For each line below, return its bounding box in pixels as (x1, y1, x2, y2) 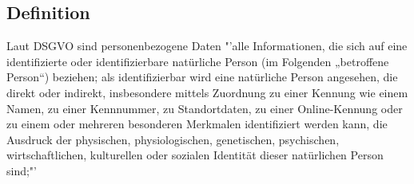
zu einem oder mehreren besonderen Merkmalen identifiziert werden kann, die (6, 115, 388, 132)
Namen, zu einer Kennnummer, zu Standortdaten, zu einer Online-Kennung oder (6, 100, 403, 116)
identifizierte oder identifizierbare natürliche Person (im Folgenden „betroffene (6, 53, 389, 69)
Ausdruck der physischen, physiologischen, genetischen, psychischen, (6, 131, 340, 147)
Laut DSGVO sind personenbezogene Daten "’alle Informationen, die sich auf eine (6, 37, 408, 54)
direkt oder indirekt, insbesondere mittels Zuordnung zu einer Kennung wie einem (6, 84, 408, 100)
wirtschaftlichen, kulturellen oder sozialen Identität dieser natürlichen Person (6, 147, 384, 163)
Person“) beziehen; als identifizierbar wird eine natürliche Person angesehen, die (6, 69, 398, 85)
